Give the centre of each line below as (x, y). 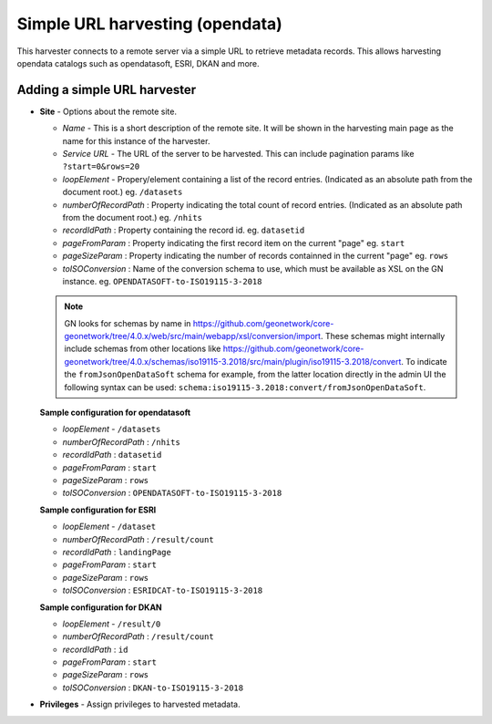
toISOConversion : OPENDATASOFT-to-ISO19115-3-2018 (172, 493)
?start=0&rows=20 (101, 167)
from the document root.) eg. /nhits (133, 217)
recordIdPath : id (95, 649)
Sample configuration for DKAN (101, 607)
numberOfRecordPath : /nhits (122, 441)
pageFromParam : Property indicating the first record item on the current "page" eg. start (234, 243)
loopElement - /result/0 (112, 624)
